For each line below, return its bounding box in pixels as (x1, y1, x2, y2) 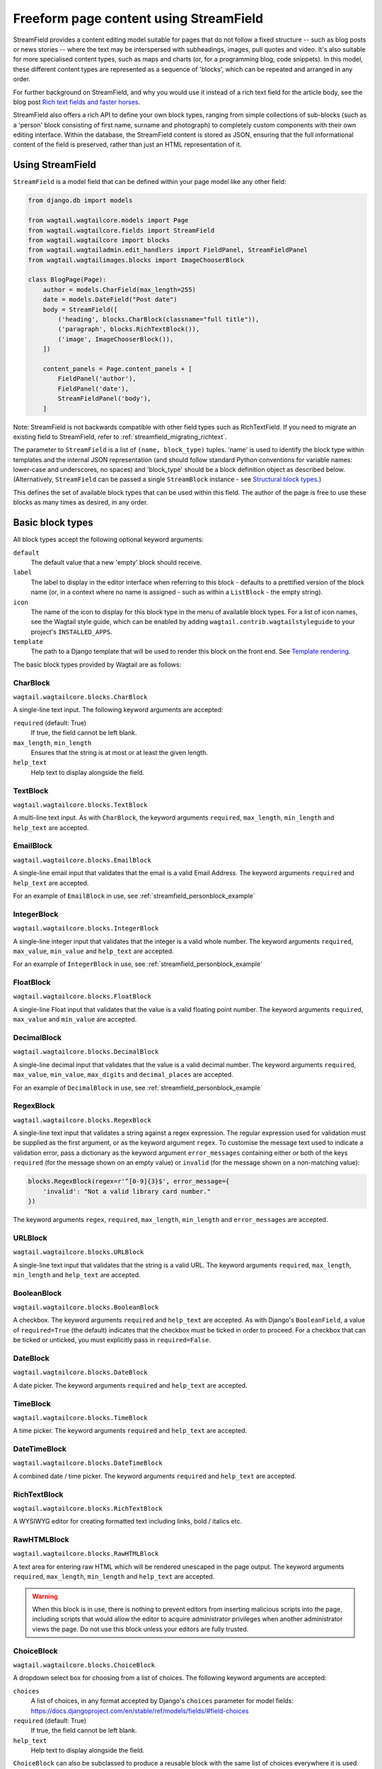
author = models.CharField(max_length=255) (42, 285, 196, 294)
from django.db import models (28, 197, 133, 204)
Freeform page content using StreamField (13, 11, 264, 26)
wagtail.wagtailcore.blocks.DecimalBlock (13, 1048, 159, 1056)
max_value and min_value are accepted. (13, 1015, 137, 1024)
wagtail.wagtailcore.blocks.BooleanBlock (13, 1303, 159, 1312)
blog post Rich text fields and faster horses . (13, 98, 141, 106)
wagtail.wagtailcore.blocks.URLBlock (13, 1248, 144, 1256)
